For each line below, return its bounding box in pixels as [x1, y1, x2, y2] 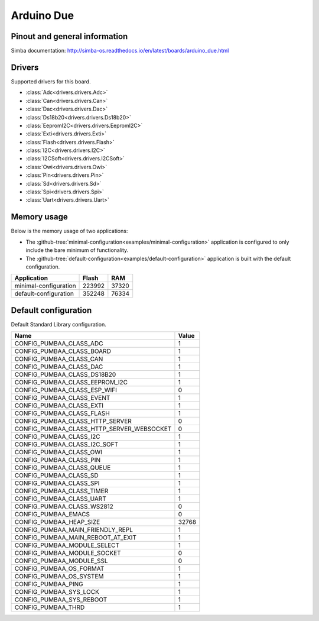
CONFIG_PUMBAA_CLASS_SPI [14, 479, 100, 487]
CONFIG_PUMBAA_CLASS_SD [14, 471, 99, 480]
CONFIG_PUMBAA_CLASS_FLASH [14, 409, 110, 418]
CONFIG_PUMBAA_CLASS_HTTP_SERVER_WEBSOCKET [14, 425, 172, 433]
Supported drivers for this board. [11, 77, 91, 85]
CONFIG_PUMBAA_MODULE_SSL [14, 557, 109, 565]
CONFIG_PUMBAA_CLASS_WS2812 [14, 503, 113, 511]
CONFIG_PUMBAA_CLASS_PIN [14, 456, 100, 464]
